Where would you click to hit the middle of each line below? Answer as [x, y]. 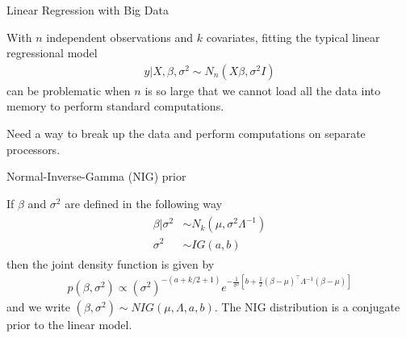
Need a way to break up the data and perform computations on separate [186, 133]
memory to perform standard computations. [115, 106]
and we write [38, 306]
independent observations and [120, 37]
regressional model [52, 53]
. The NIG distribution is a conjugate [307, 306]
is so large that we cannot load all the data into [263, 90]
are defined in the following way [144, 203]
